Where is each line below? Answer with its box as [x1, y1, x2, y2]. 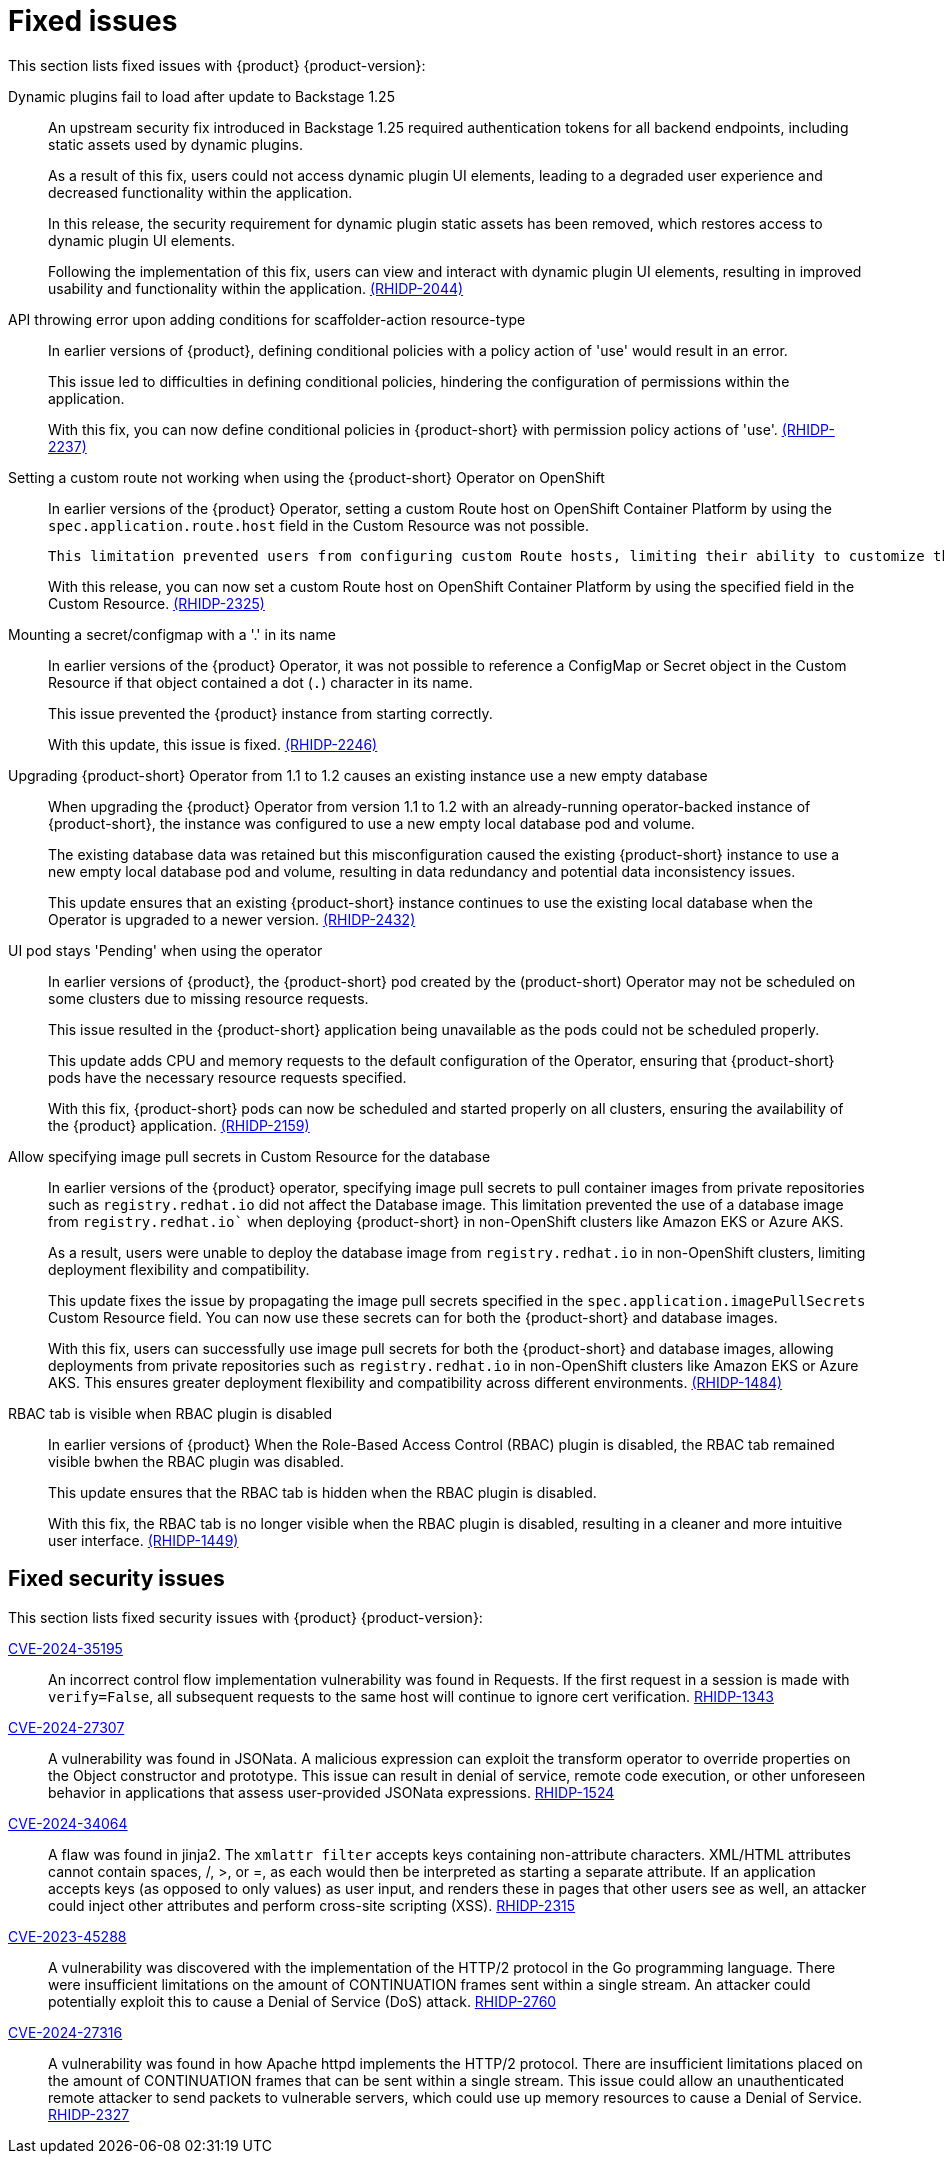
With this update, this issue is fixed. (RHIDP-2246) [48, 735, 378, 753]
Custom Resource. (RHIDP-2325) [48, 594, 265, 612]
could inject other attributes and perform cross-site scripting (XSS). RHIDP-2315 [48, 1896, 576, 1914]
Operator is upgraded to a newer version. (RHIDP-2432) [48, 910, 416, 928]
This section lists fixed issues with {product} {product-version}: [8, 56, 426, 74]
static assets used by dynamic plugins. [48, 135, 303, 153]
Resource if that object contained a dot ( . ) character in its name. [48, 673, 473, 691]
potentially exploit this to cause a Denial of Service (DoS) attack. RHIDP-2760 [48, 1992, 557, 2010]
